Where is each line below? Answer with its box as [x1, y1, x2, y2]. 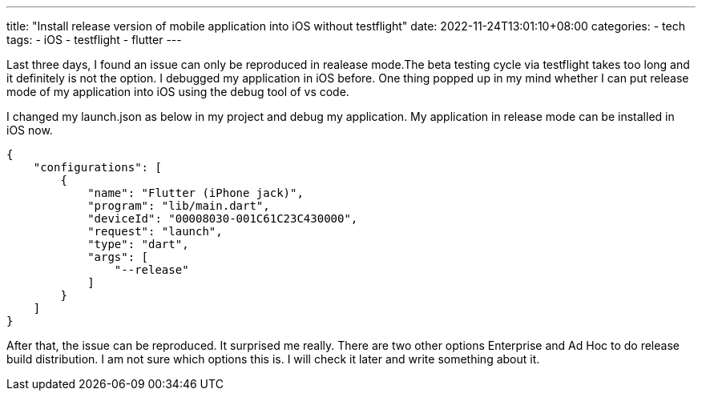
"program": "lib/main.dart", [87, 199, 270, 212]
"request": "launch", [87, 225, 223, 238]
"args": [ [87, 251, 149, 263]
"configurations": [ [33, 161, 162, 174]
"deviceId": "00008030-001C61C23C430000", [87, 212, 358, 225]
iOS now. [6, 123, 53, 137]
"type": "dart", [87, 238, 189, 251]
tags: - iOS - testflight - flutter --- [6, 33, 182, 46]
